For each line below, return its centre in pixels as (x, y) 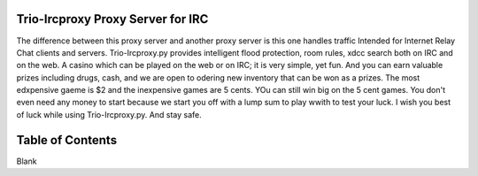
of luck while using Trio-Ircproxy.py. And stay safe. (109, 114)
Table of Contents (67, 140)
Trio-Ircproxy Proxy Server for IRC (112, 19)
